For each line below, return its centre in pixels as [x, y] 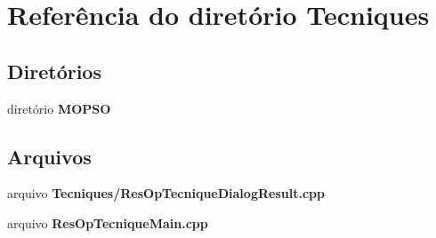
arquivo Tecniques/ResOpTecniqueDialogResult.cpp [166, 193]
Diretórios [54, 71]
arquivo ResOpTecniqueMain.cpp [108, 222]
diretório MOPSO [59, 108]
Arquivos [49, 156]
